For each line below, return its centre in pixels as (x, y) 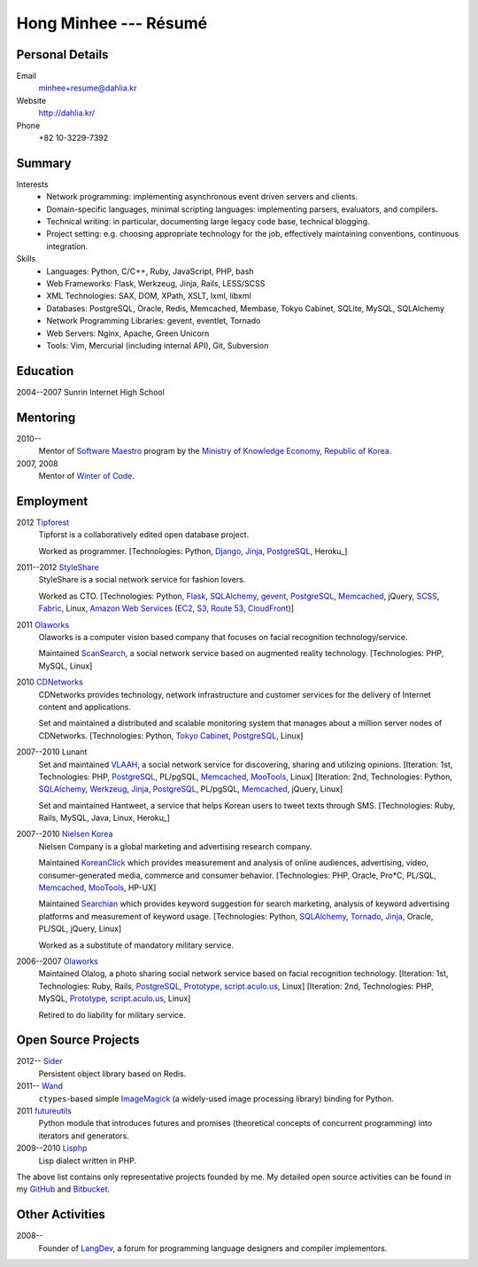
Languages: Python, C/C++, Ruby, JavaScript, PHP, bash (150, 271)
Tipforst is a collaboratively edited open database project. (144, 535)
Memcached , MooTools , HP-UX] (97, 888)
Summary (44, 163)
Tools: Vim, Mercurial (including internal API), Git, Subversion (158, 345)
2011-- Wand (40, 1086)
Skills (26, 259)
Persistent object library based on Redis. (112, 1074)
